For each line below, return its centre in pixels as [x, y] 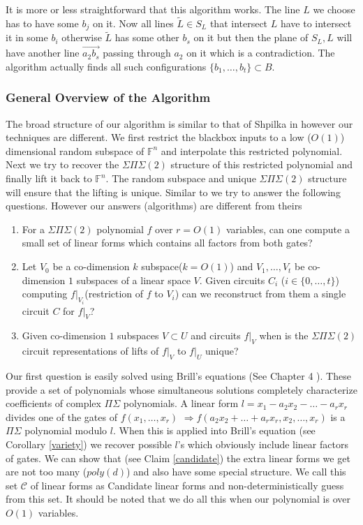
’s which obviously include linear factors [263, 444]
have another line [43, 53]
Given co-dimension [64, 335]
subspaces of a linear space [133, 280]
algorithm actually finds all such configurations [106, 66]
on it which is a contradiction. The [261, 53]
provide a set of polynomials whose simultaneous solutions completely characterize [181, 389]
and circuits [216, 335]
